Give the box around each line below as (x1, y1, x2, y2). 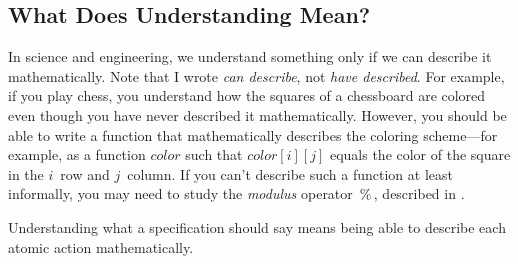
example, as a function (8, 144, 146, 165)
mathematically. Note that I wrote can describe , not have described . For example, (8, 65, 505, 86)
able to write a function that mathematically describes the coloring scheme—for (8, 124, 498, 145)
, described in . (373, 183, 465, 204)
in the (8, 163, 44, 184)
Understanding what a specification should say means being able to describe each (8, 216, 506, 237)
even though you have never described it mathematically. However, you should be (8, 104, 507, 125)
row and (60, 163, 110, 184)
